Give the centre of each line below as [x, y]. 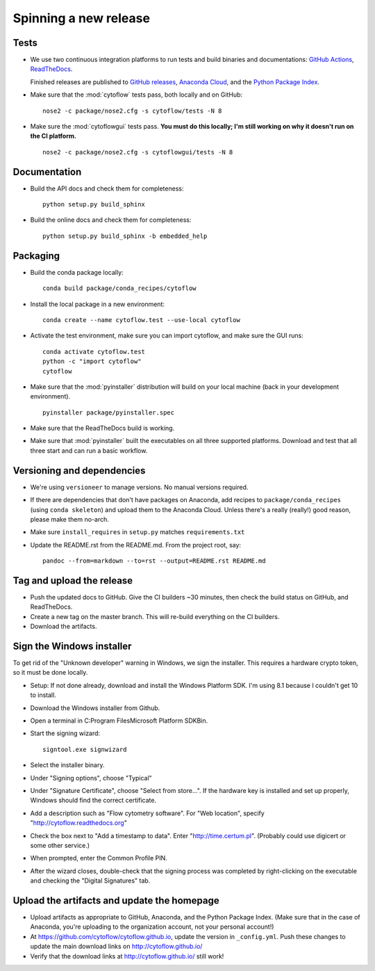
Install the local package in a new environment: [97, 304]
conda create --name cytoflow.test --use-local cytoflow [142, 320]
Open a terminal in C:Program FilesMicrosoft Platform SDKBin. [119, 721]
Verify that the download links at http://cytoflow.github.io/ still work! [127, 956]
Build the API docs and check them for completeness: [107, 188]
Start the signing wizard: [65, 733]
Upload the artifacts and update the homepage [116, 900]
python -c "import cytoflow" [92, 361]
